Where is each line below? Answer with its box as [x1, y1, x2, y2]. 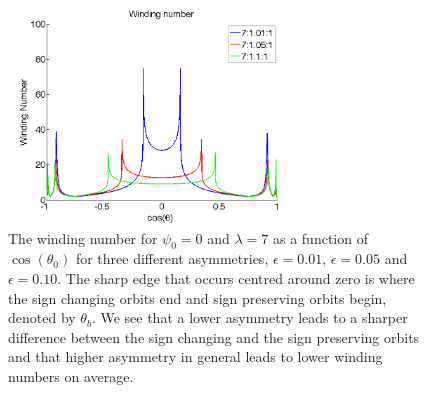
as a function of [272, 227, 368, 248]
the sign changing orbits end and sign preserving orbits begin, [8, 287, 387, 308]
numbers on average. [8, 365, 134, 386]
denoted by [8, 307, 76, 328]
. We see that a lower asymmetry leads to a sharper [91, 307, 408, 328]
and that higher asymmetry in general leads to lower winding [8, 346, 383, 367]
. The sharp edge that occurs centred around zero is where [57, 267, 415, 288]
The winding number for [8, 227, 158, 248]
